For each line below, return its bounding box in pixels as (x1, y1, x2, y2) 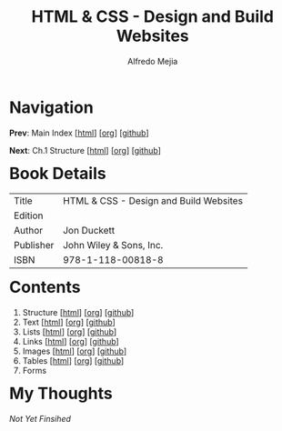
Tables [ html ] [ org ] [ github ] (22, 356, 125, 366)
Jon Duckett (63, 225, 116, 237)
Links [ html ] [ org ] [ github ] (22, 336, 119, 347)
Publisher (14, 239, 55, 252)
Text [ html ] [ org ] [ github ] (22, 316, 116, 328)
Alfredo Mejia (127, 55, 178, 66)
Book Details (9, 163, 107, 184)
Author (14, 225, 44, 237)
